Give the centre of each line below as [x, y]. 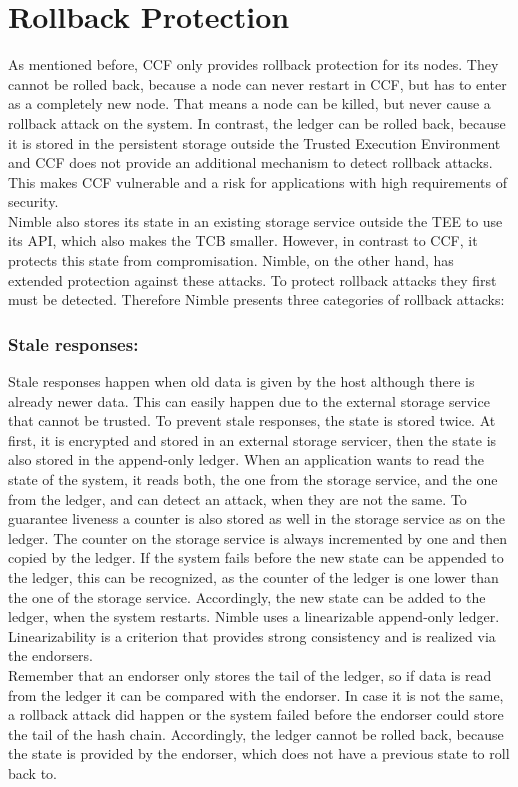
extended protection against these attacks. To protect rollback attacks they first [252, 279]
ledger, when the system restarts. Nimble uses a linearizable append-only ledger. [254, 616]
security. [33, 201]
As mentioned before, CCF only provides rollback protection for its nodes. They [253, 64]
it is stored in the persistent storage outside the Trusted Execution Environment [254, 142]
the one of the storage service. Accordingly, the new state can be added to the [247, 596]
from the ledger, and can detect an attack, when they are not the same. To [237, 498]
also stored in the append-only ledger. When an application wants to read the [246, 459]
